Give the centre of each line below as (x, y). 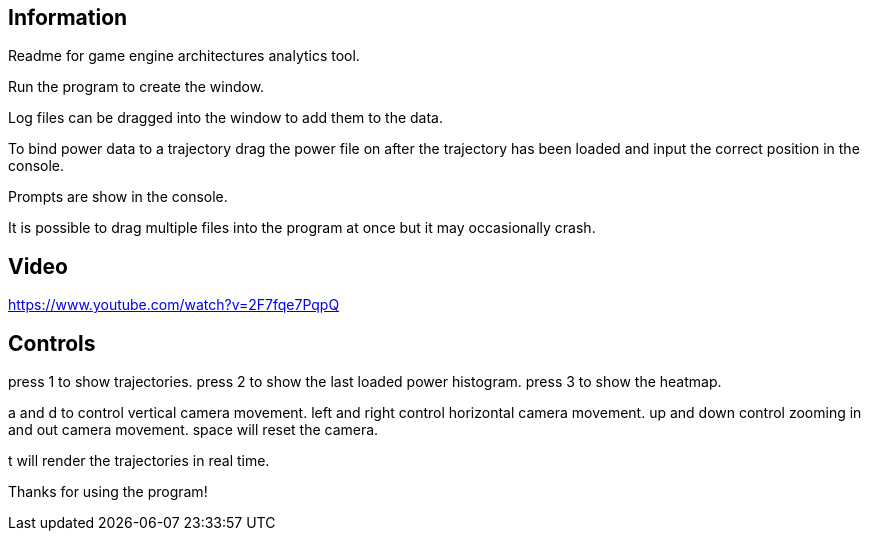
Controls (52, 343)
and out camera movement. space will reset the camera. (193, 430)
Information (68, 17)
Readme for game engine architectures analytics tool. (184, 56)
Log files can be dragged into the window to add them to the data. (225, 118)
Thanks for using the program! (108, 492)
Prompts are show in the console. (118, 197)
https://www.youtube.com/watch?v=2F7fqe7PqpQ (174, 305)
